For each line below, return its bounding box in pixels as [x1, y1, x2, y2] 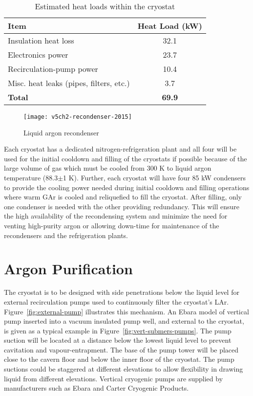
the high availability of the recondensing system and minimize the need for [4, 211, 228, 221]
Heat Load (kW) [137, 20, 202, 31]
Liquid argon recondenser [23, 127, 99, 137]
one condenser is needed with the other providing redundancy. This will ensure [4, 201, 239, 211]
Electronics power [8, 49, 68, 60]
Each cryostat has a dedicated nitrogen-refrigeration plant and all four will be [4, 144, 237, 154]
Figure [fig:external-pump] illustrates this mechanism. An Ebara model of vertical [4, 306, 249, 316]
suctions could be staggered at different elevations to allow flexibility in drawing [4, 364, 243, 374]
